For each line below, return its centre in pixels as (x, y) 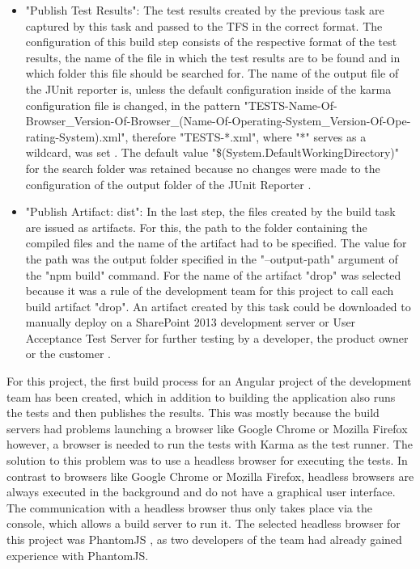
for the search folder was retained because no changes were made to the (203, 168)
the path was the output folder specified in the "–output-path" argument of (212, 258)
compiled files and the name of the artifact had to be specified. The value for (216, 243)
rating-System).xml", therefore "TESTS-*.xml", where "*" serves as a (196, 136)
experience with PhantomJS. (78, 555)
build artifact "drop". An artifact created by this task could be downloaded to (218, 306)
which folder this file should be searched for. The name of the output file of (212, 73)
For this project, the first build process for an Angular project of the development (209, 381)
